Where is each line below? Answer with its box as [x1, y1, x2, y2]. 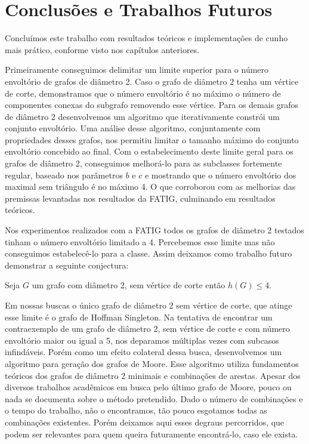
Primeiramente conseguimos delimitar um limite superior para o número [5, 63, 269, 76]
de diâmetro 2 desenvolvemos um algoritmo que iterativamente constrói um [5, 110, 280, 122]
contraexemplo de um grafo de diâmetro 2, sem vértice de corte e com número [5, 322, 290, 335]
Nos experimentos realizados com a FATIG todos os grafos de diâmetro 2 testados [5, 224, 304, 236]
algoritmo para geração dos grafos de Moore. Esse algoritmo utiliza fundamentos [5, 357, 299, 369]
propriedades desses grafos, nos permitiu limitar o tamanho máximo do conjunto [5, 133, 299, 146]
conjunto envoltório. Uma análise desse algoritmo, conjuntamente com [5, 122, 261, 134]
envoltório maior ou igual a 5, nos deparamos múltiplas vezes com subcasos [5, 334, 279, 346]
